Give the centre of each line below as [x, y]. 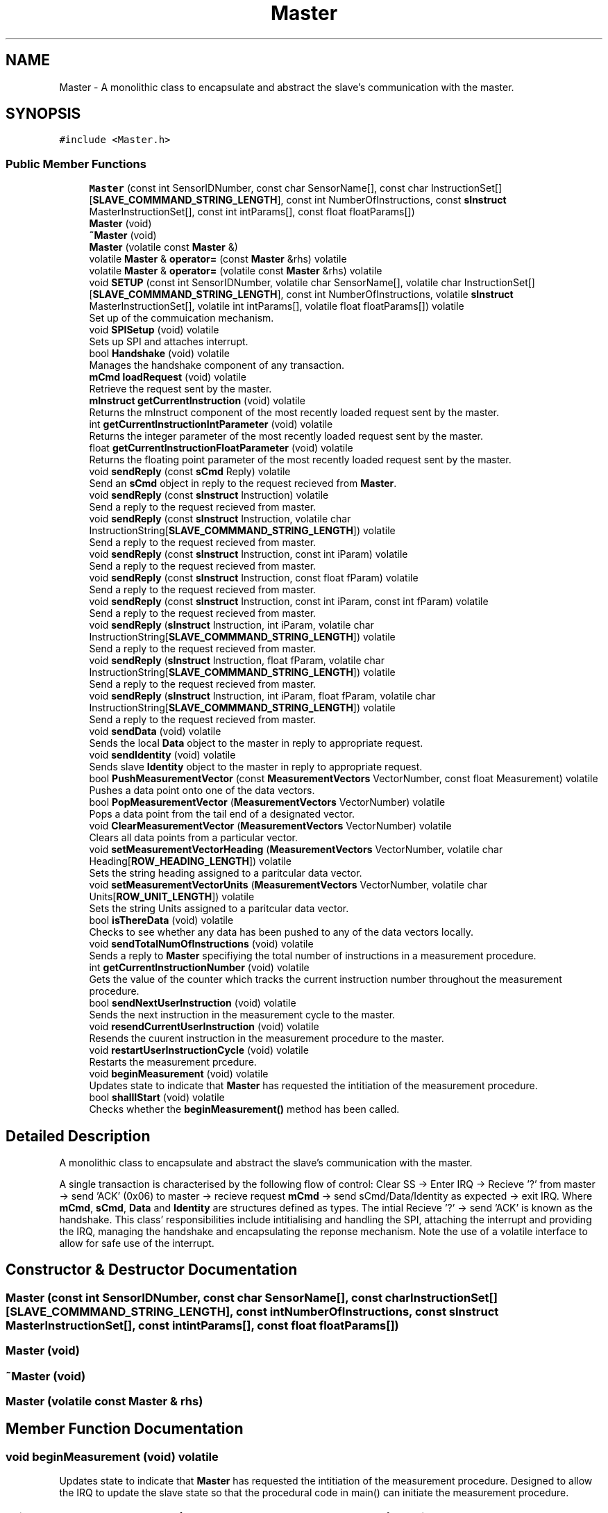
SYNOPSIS [43, 114]
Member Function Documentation [125, 1429]
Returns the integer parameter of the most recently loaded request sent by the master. [286, 436]
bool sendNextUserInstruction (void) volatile [193, 1003]
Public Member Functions [76, 164]
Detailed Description [78, 1136]
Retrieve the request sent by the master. [180, 389]
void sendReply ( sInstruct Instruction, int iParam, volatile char [231, 625]
